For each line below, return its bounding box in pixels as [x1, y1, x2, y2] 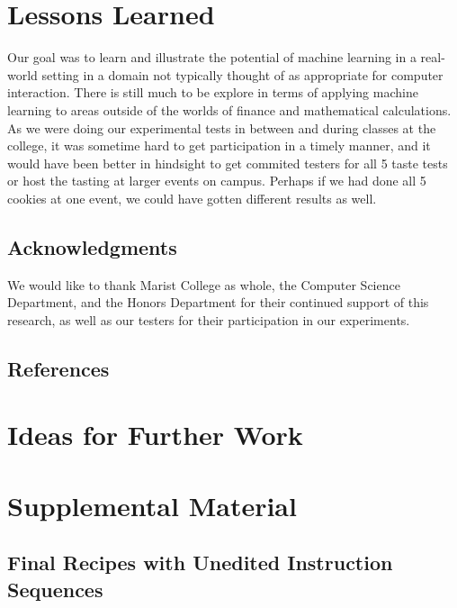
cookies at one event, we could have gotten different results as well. [7, 188, 377, 207]
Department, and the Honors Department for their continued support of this [7, 293, 429, 312]
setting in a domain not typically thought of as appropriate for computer [41, 65, 444, 84]
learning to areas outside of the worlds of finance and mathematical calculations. [7, 100, 452, 119]
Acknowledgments [7, 232, 177, 260]
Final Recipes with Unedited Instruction [7, 549, 393, 576]
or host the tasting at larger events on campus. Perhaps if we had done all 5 [7, 171, 426, 190]
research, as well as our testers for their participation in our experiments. [7, 310, 410, 329]
